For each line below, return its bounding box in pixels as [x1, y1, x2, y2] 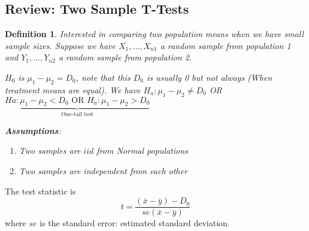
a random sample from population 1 [160, 39, 291, 51]
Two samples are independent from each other [19, 165, 187, 177]
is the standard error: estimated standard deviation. [40, 217, 230, 229]
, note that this [75, 71, 131, 83]
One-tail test [61, 111, 94, 118]
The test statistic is [5, 184, 76, 197]
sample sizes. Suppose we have [5, 39, 116, 51]
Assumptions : [5, 124, 61, 136]
